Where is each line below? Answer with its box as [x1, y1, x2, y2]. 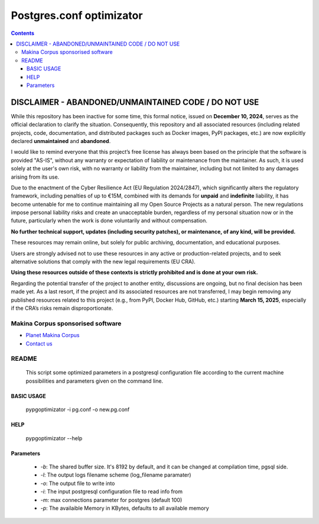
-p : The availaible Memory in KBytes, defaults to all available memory [40, 504, 209, 512]
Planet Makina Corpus [25, 332, 80, 339]
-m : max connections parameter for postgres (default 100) [40, 496, 183, 503]
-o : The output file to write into [40, 480, 115, 487]
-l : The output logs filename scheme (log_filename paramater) [40, 471, 191, 478]
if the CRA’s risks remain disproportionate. [11, 305, 113, 312]
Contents [11, 30, 35, 37]
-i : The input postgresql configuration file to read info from [40, 488, 183, 495]
